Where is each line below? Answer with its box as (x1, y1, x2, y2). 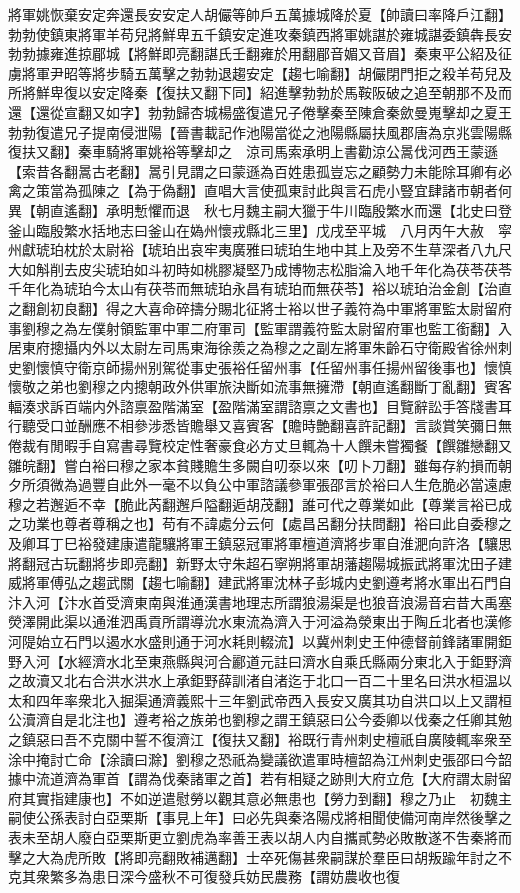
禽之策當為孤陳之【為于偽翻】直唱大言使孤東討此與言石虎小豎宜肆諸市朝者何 (8, 180, 512, 201)
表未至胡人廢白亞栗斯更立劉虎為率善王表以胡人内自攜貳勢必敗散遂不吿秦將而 (8, 826, 512, 847)
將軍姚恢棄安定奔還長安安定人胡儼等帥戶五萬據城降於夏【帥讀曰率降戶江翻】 (8, 4, 512, 24)
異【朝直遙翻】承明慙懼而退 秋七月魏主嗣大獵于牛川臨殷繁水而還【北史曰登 (8, 199, 512, 220)
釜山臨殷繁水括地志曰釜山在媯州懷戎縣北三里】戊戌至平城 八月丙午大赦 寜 (8, 219, 512, 240)
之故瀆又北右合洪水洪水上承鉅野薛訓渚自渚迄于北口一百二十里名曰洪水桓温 (8, 670, 498, 691)
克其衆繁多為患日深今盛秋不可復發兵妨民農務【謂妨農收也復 (8, 866, 400, 887)
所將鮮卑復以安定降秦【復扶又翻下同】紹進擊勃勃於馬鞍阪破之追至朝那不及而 (8, 82, 512, 103)
